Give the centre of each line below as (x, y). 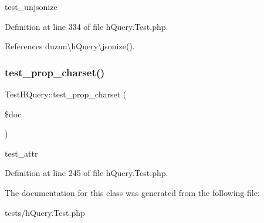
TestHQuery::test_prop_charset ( (66, 94)
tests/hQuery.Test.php (45, 212)
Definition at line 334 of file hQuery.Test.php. (87, 26)
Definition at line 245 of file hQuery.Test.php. (87, 173)
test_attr (21, 153)
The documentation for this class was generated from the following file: (132, 192)
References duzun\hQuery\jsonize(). (70, 46)
